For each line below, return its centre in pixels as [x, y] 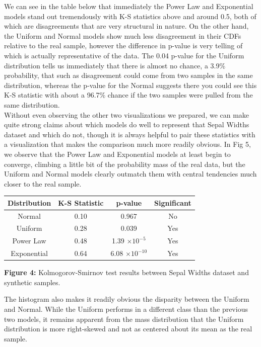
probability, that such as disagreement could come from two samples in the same [128, 75]
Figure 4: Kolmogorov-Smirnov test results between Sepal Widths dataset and [126, 272]
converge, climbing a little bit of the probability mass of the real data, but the [125, 164]
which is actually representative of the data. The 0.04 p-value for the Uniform [124, 55]
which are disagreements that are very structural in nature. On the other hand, [126, 26]
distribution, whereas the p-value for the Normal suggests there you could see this [130, 85]
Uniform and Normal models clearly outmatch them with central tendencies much [130, 174]
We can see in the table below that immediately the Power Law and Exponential [129, 6]
